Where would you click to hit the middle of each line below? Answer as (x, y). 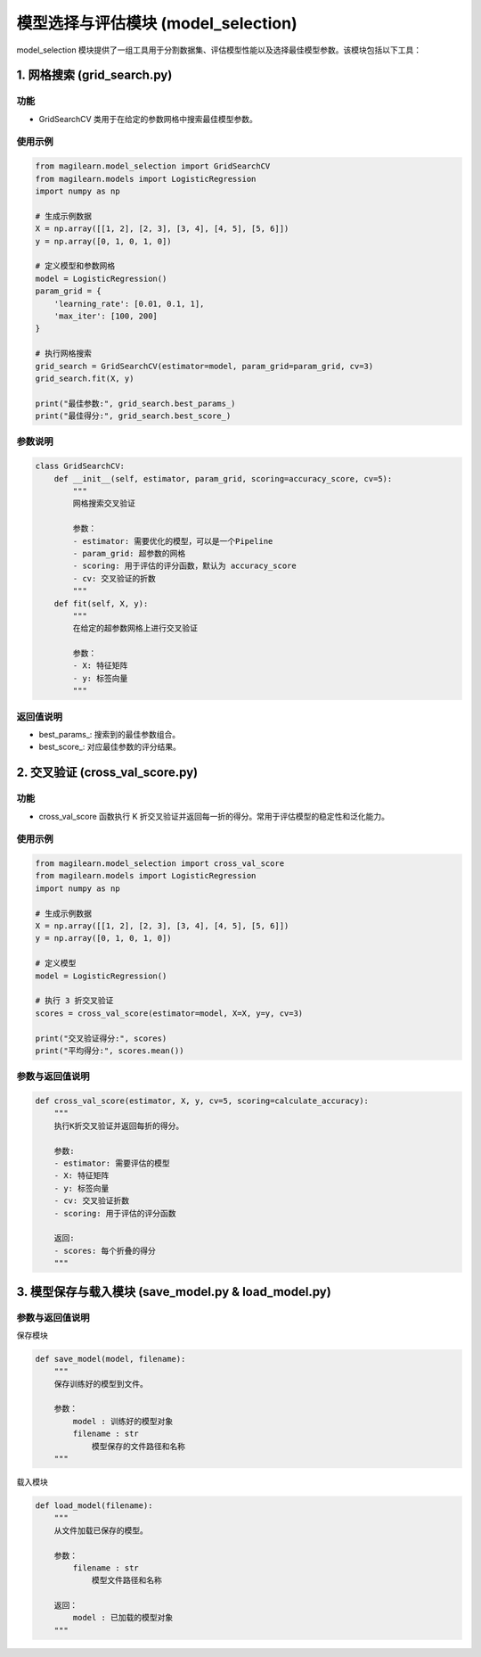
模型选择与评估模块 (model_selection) (157, 23)
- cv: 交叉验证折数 (91, 1201)
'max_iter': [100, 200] (106, 316)
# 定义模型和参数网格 (75, 266)
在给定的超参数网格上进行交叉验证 (135, 628)
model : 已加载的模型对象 (123, 1618)
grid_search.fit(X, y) (85, 378)
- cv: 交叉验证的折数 (114, 578)
